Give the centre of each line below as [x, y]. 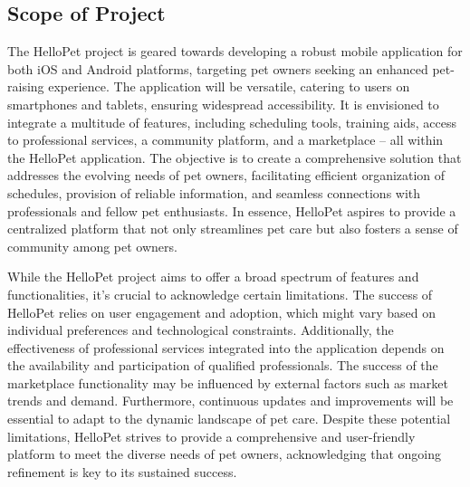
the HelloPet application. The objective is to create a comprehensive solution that [235, 157]
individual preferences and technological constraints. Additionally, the [201, 330]
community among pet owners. [92, 246]
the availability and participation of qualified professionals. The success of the [223, 365]
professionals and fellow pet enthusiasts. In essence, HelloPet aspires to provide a [232, 210]
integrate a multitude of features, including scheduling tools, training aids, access [232, 122]
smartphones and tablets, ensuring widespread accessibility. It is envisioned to [223, 104]
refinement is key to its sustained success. [122, 471]
